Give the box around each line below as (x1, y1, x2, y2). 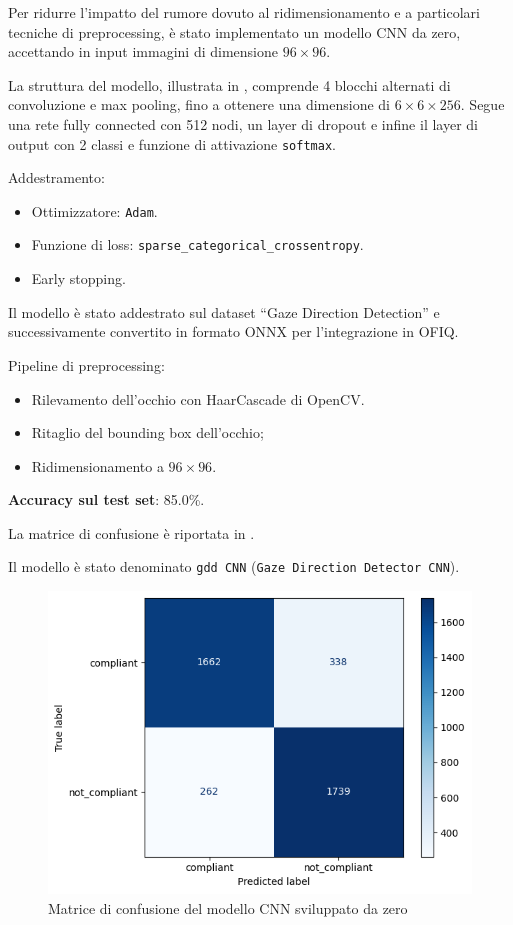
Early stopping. (31, 268, 126, 289)
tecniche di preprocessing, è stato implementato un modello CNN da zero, (8, 21, 461, 42)
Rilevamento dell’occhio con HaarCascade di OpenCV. (31, 388, 365, 409)
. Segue (460, 94, 505, 115)
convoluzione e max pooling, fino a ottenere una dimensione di (8, 94, 391, 115)
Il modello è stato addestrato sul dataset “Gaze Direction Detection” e (8, 301, 440, 322)
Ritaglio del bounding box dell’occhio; (31, 422, 264, 443)
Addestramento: (8, 167, 105, 188)
